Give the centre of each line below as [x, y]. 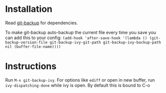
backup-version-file [27, 42]
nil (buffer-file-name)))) [33, 46]
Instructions [31, 67]
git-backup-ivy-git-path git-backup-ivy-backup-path [105, 42]
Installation [29, 9]
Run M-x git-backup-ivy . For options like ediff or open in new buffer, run [80, 80]
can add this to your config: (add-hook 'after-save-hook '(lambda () [76, 38]
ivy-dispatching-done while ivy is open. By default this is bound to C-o [78, 85]
